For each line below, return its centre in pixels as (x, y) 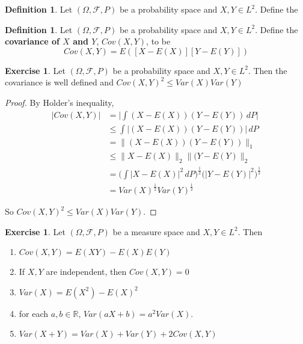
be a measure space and (156, 231)
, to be (158, 41)
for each (34, 313)
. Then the (268, 70)
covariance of (32, 41)
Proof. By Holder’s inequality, (60, 102)
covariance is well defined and (59, 82)
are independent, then (86, 272)
